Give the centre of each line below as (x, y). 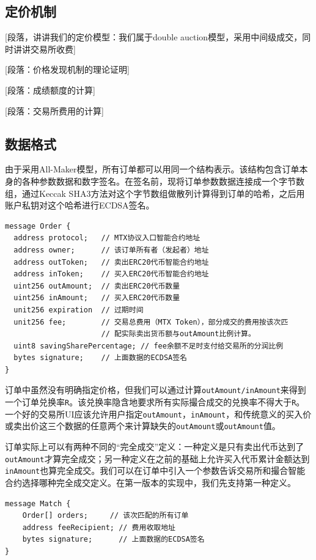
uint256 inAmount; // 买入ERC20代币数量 (97, 298)
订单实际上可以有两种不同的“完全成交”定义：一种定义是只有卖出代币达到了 (155, 447)
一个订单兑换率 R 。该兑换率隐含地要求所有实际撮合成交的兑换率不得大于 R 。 (155, 402)
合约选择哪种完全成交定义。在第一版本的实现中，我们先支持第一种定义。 (150, 482)
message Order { (38, 226)
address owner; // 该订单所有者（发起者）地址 (111, 250)
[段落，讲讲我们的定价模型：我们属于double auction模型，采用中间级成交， (154, 37)
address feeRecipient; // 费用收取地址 (99, 527)
